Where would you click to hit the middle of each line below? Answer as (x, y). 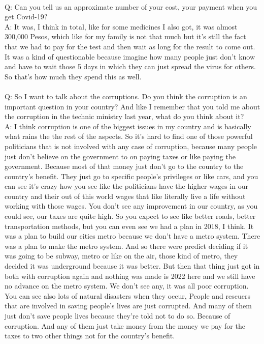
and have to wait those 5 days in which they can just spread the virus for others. (130, 66)
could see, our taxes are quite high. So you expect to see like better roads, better (130, 216)
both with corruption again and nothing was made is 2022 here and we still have (130, 276)
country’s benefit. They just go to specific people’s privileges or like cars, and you (131, 176)
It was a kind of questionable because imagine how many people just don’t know (130, 56)
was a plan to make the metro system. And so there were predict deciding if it (126, 246)
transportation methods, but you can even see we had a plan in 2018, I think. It (129, 226)
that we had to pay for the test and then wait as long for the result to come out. (130, 46)
